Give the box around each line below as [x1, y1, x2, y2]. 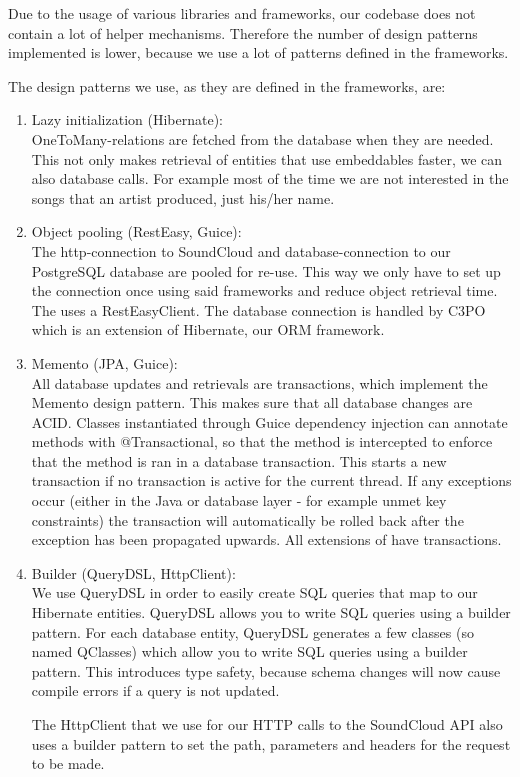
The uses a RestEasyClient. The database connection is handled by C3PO [31, 299, 486, 320]
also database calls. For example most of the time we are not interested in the [31, 168, 509, 189]
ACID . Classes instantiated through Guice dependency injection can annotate [31, 411, 508, 432]
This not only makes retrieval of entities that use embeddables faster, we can [31, 148, 503, 169]
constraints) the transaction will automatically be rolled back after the [31, 509, 464, 530]
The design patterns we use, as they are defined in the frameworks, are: [8, 75, 446, 96]
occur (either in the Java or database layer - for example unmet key [31, 490, 447, 511]
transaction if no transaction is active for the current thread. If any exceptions [31, 470, 512, 491]
